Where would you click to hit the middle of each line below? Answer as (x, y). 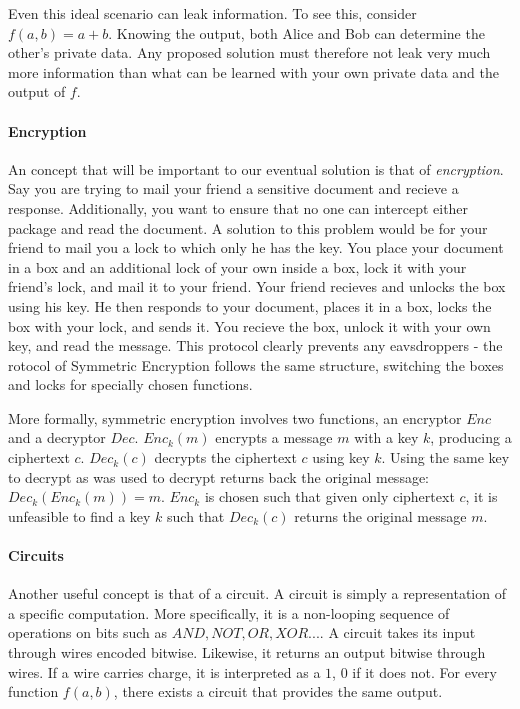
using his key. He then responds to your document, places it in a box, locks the (250, 305)
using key (341, 457)
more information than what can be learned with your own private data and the (254, 71)
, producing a (471, 437)
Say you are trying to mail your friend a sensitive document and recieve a (233, 188)
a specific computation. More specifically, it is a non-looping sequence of (229, 612)
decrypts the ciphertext (225, 457)
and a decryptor (57, 437)
